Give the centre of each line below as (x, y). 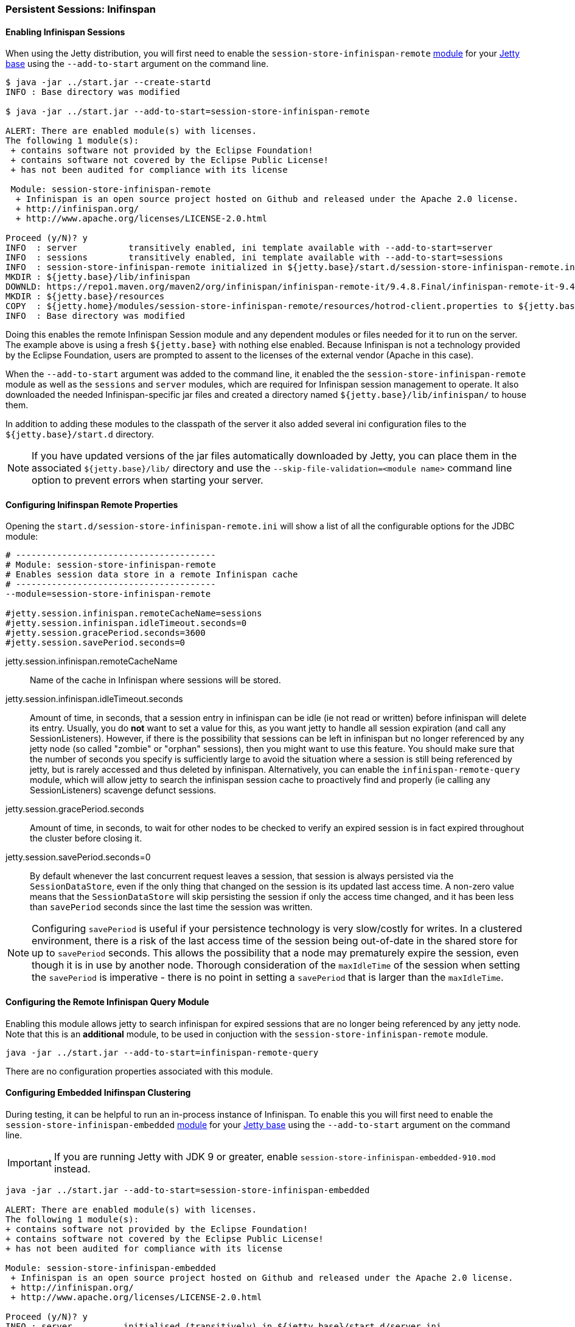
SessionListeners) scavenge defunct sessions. (123, 790)
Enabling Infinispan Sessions (65, 32)
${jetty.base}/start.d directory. (80, 434)
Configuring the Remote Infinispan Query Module (107, 1002)
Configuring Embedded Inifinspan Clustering (98, 1093)
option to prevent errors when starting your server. (148, 480)
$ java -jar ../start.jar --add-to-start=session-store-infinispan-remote (188, 112)
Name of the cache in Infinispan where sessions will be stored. (155, 680)
